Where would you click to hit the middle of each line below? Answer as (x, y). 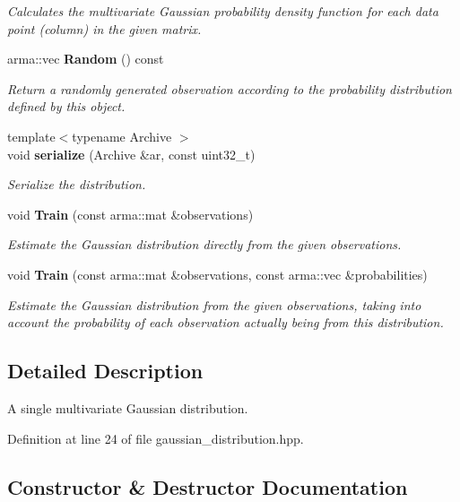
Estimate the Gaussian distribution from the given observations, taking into (214, 304)
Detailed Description (105, 371)
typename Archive (122, 136)
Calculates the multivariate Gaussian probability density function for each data (223, 11)
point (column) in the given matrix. (104, 28)
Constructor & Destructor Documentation (208, 486)
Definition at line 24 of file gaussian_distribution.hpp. (156, 438)
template (31, 136)
